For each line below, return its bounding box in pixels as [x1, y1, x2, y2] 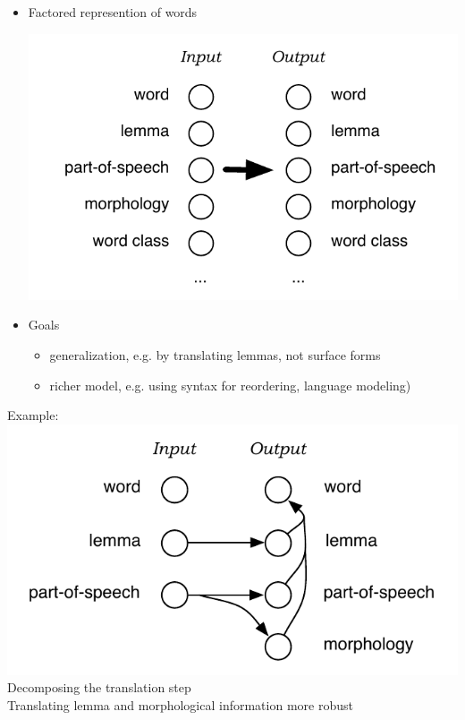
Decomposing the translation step [7, 678, 191, 697]
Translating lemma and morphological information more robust [7, 696, 353, 715]
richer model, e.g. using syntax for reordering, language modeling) [49, 375, 411, 394]
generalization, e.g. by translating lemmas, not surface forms [49, 345, 381, 364]
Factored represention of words [28, 3, 198, 21]
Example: [7, 406, 59, 424]
